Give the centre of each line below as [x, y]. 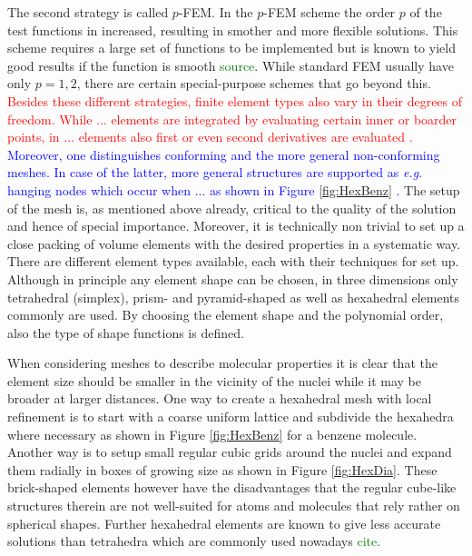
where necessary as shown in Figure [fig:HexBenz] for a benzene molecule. [212, 434]
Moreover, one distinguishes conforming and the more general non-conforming [224, 154]
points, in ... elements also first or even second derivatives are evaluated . [210, 137]
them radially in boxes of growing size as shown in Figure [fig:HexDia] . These [222, 469]
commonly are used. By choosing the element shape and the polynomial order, [226, 315]
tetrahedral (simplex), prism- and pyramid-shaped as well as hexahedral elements [234, 297]
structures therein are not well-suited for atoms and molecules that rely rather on [234, 506]
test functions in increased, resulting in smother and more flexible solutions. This [233, 30]
